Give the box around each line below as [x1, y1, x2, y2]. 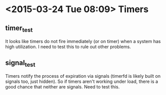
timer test [5, 24, 33, 33]
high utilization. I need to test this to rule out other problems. [5, 44, 131, 50]
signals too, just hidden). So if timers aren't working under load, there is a [5, 78, 158, 84]
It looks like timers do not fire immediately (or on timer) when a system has [5, 38, 161, 44]
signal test [5, 58, 35, 68]
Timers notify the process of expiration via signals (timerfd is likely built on [5, 73, 161, 79]
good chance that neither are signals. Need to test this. [5, 84, 120, 90]
